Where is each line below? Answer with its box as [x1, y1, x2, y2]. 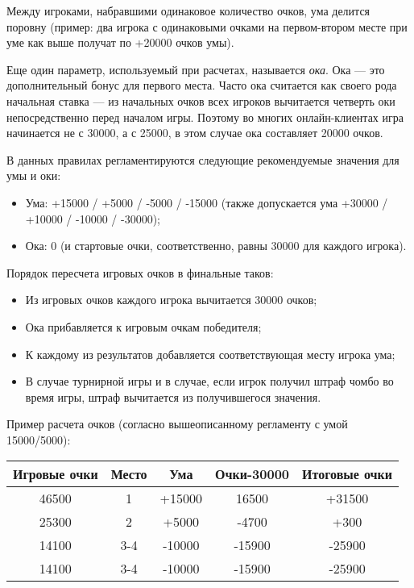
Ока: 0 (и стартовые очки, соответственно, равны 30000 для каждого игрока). [25, 237, 407, 254]
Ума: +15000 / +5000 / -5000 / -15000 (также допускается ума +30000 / [25, 194, 388, 211]
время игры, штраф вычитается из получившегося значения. [25, 388, 321, 405]
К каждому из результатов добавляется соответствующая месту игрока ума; [25, 345, 395, 362]
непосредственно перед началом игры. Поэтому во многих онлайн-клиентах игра [6, 108, 404, 125]
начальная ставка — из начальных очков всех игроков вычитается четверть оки [6, 92, 395, 109]
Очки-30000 [215, 465, 290, 484]
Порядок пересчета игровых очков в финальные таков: [6, 264, 274, 281]
